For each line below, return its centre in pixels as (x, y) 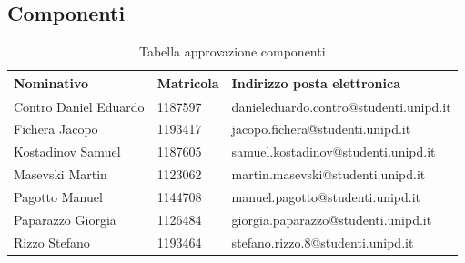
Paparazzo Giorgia (65, 219)
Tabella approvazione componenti (232, 51)
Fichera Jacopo (56, 129)
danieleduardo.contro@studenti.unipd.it (341, 106)
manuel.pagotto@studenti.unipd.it (326, 197)
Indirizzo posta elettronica (316, 82)
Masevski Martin (61, 174)
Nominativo (51, 82)
